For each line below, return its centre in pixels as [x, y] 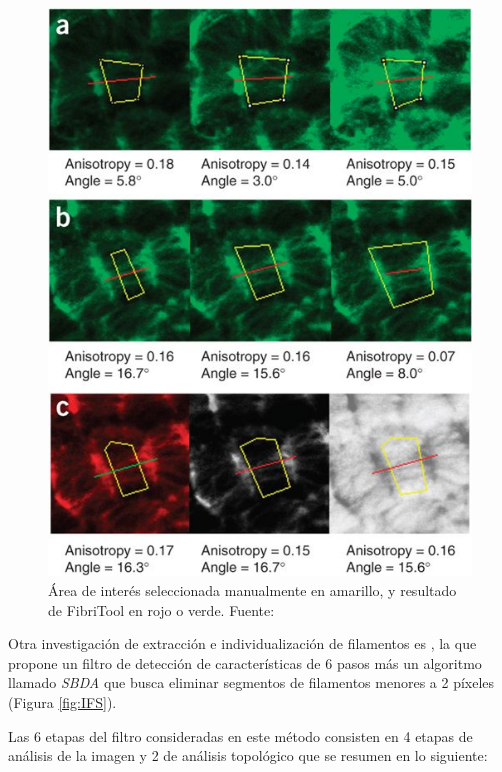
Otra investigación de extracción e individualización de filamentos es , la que [242, 643]
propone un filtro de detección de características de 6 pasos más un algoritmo [245, 662]
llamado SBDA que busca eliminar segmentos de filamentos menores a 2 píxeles [251, 682]
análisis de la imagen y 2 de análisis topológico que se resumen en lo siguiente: [248, 755]
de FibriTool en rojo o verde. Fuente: [161, 609]
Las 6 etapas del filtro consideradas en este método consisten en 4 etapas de [240, 735]
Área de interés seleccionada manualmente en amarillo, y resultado [252, 589]
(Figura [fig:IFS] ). [62, 701]
